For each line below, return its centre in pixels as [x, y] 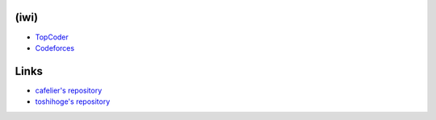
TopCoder [52, 37]
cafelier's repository [69, 90]
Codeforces [55, 48]
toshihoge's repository [73, 101]
